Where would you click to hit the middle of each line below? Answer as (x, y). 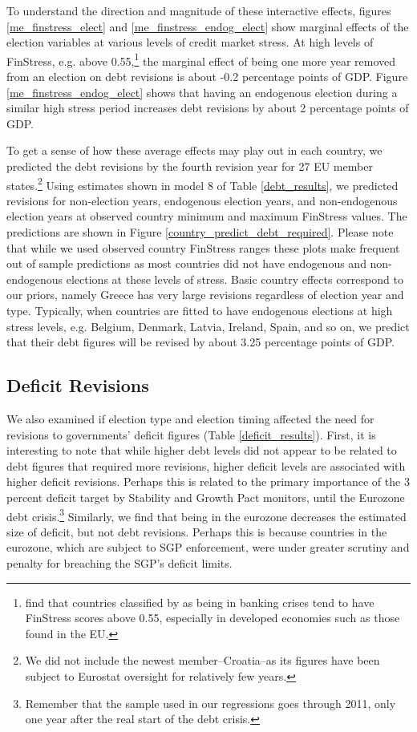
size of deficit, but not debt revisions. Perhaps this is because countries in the (197, 531)
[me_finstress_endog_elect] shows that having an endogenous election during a (202, 92)
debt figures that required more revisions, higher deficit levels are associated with (206, 465)
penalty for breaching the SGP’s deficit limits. (119, 562)
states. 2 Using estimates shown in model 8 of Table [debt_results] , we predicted (202, 184)
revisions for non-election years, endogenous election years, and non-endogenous (202, 200)
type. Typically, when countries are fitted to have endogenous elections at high (200, 310)
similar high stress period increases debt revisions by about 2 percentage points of (208, 108)
